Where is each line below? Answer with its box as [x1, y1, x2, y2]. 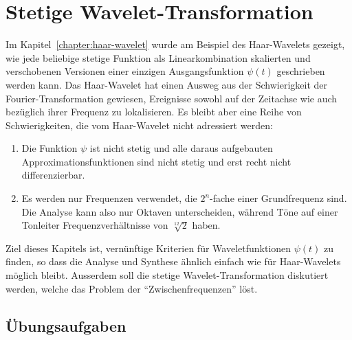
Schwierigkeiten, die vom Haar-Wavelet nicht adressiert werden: [5, 117, 273, 132]
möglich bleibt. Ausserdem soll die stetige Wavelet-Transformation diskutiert [5, 268, 329, 282]
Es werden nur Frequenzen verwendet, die [21, 191, 197, 205]
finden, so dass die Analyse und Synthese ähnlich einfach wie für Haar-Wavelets [5, 254, 341, 269]
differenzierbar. [21, 168, 85, 182]
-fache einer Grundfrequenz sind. [210, 191, 347, 205]
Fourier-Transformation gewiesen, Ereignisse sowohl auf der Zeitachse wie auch [5, 91, 338, 105]
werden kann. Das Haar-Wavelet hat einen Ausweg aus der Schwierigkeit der [5, 77, 328, 91]
